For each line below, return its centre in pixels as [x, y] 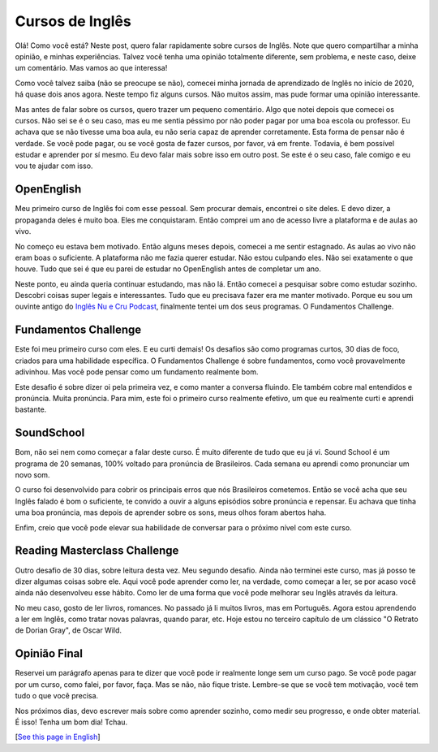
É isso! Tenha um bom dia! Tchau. [71, 722]
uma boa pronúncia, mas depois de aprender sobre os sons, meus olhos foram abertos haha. [171, 512]
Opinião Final [49, 654]
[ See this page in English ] [58, 737]
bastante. [31, 409]
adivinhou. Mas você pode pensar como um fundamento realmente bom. [137, 372]
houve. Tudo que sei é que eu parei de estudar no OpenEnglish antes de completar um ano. [168, 269]
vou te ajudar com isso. [54, 166]
